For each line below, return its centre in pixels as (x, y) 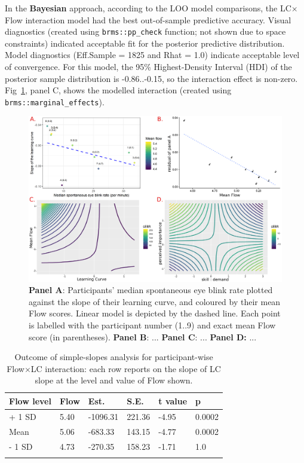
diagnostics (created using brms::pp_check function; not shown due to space (145, 31)
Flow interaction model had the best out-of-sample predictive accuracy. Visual (148, 19)
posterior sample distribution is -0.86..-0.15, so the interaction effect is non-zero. (151, 78)
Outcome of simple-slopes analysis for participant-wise (114, 357)
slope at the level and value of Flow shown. (114, 380)
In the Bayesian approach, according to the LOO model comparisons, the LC (148, 8)
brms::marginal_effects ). (55, 101)
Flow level (30, 400)
